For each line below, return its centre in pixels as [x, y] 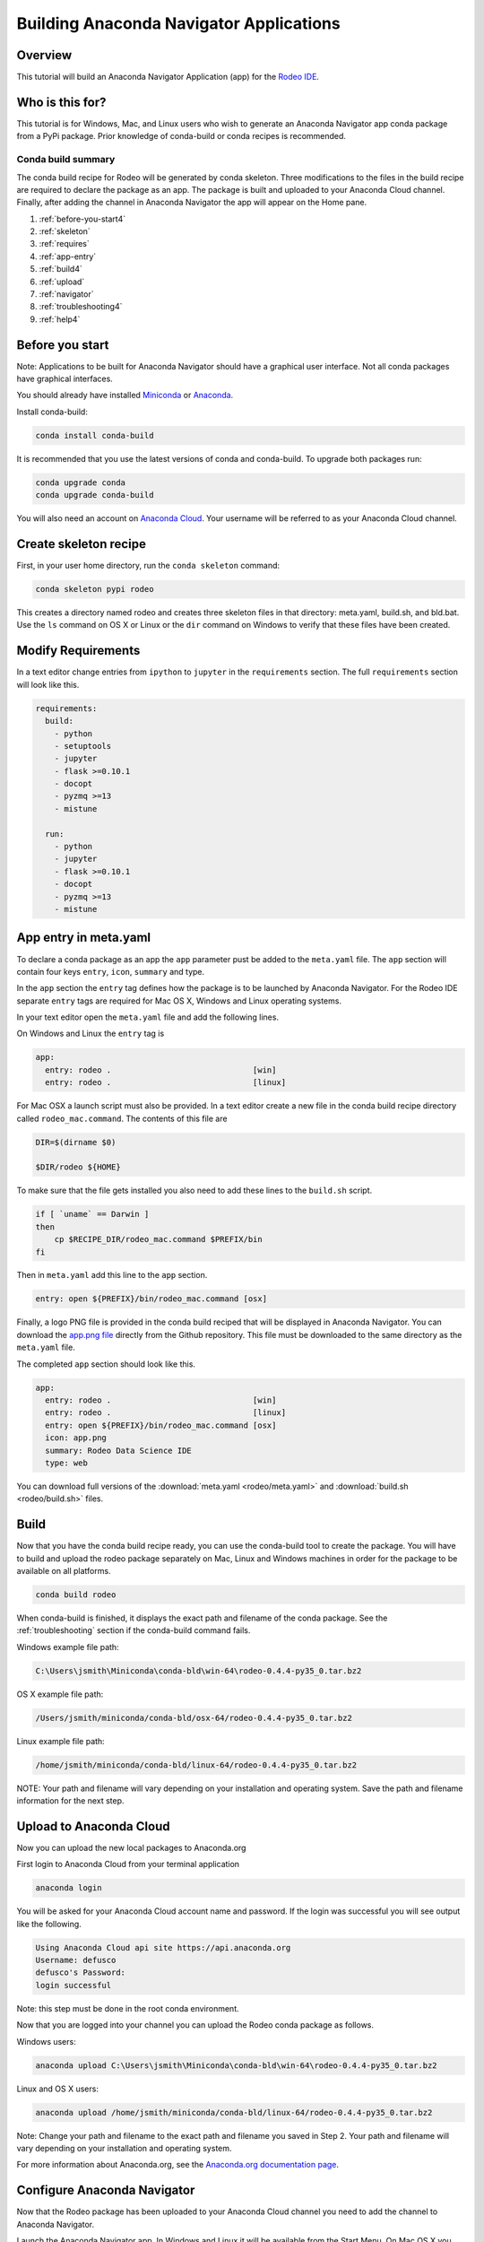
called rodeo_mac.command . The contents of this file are [122, 1118]
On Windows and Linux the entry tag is [91, 1034]
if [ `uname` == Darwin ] [92, 1214]
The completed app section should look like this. [106, 1364]
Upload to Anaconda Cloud [93, 1826]
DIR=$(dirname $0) [76, 1142]
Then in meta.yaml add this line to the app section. [112, 1275]
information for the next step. [70, 1801]
